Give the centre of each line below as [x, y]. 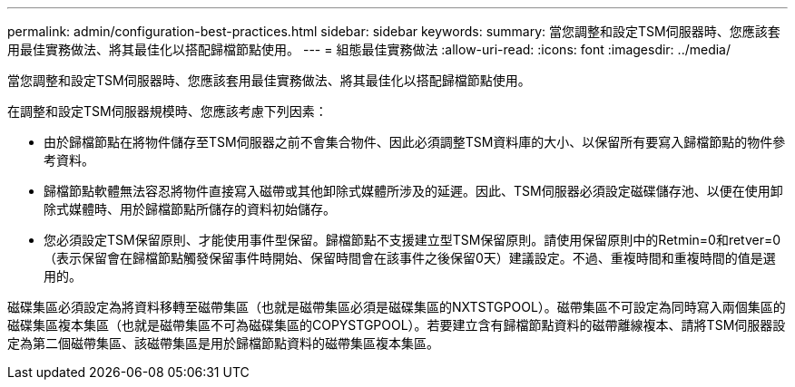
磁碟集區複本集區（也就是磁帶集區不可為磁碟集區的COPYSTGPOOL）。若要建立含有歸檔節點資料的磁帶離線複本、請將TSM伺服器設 [397, 325]
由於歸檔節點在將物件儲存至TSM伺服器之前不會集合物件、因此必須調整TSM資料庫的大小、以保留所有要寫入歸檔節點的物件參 [415, 142]
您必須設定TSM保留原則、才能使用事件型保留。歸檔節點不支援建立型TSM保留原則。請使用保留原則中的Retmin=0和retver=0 [412, 240]
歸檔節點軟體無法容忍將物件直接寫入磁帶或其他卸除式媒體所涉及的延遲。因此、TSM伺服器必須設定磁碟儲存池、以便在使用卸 [413, 191]
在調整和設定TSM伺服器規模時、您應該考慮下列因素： [167, 111]
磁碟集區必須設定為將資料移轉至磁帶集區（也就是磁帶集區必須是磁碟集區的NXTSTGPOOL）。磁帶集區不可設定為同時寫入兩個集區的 [397, 307]
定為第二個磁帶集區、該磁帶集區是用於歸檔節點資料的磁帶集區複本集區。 [223, 343]
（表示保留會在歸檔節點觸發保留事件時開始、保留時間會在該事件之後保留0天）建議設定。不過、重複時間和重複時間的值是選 [410, 258]
